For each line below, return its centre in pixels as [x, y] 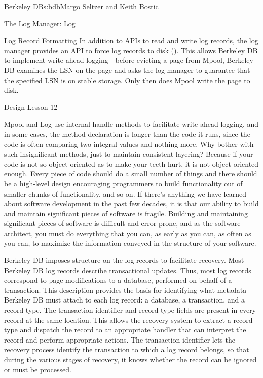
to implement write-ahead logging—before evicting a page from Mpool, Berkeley [129, 60]
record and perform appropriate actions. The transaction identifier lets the [120, 339]
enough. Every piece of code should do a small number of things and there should [131, 174]
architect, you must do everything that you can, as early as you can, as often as [128, 233]
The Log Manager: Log [40, 23]
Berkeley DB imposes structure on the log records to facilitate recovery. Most [124, 260]
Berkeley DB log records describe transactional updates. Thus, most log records [128, 270]
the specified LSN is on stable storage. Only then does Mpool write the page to [127, 80]
